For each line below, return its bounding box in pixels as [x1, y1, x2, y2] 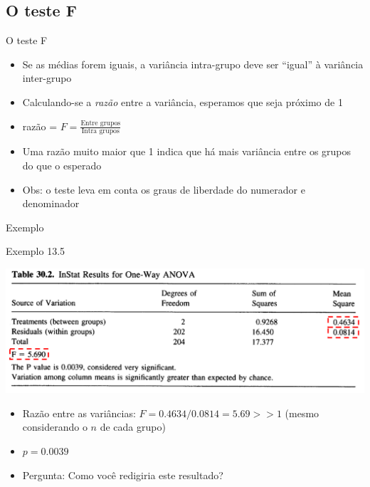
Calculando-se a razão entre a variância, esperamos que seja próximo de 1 [22, 94, 343, 109]
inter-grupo [22, 70, 72, 85]
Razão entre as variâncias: [22, 405, 136, 420]
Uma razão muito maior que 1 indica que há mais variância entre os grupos [22, 144, 351, 159]
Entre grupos [80, 120, 121, 127]
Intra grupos [81, 127, 120, 135]
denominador [22, 196, 80, 211]
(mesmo [285, 405, 319, 420]
